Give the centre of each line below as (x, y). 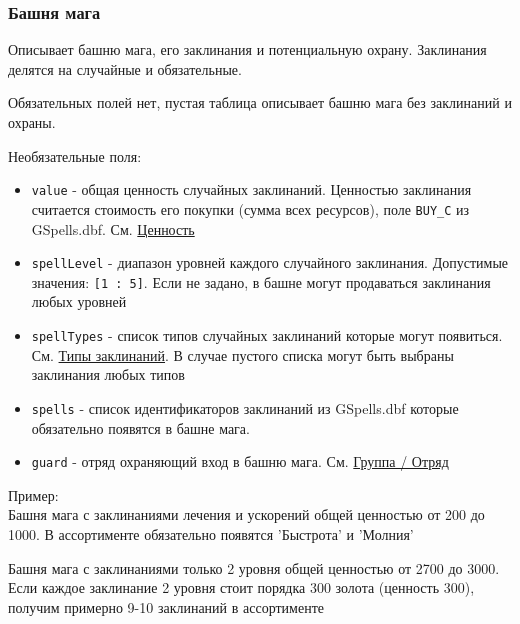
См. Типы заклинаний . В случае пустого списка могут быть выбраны (242, 354)
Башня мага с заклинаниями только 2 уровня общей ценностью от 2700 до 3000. (254, 567)
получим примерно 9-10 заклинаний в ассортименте (166, 606)
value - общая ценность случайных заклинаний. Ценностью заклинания (251, 189)
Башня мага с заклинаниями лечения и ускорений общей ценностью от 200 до (246, 514)
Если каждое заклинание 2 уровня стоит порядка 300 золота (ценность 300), (241, 587)
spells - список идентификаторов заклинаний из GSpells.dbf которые (245, 407)
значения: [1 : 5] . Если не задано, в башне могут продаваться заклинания (261, 281)
